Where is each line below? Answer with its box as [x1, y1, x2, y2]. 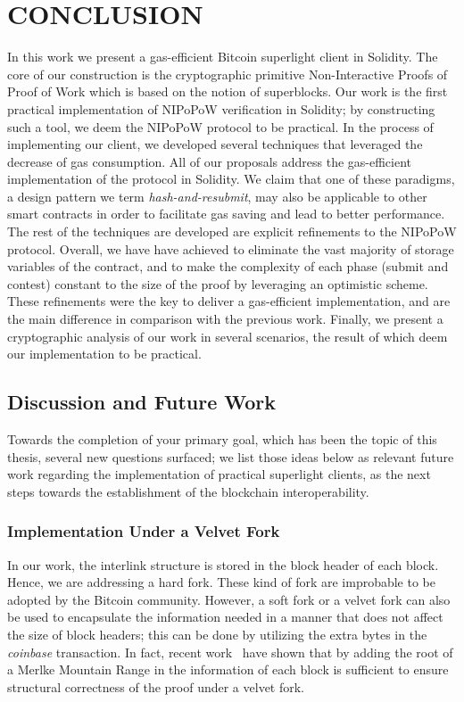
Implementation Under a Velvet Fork [7, 520, 280, 542]
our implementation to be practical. [7, 344, 202, 363]
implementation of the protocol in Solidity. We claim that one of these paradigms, [7, 169, 455, 188]
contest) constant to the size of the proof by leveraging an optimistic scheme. [7, 274, 428, 293]
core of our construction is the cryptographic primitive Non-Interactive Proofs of [7, 64, 448, 83]
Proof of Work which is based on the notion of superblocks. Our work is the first [7, 82, 448, 101]
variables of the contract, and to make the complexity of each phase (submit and [7, 257, 449, 276]
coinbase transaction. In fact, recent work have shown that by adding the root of [7, 642, 453, 661]
